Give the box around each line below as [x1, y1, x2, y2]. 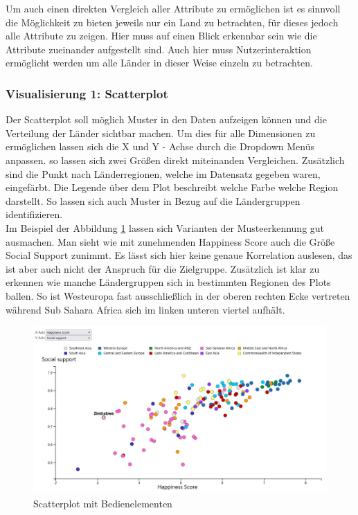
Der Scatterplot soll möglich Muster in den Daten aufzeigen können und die [6, 112, 327, 127]
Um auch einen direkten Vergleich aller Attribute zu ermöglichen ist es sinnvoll [6, 1, 341, 15]
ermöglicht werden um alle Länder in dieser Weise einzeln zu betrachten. [6, 55, 313, 70]
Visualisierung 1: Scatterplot [6, 84, 168, 102]
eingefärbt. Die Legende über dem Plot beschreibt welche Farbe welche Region [6, 180, 339, 195]
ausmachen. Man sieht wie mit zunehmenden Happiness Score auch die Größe [6, 234, 335, 249]
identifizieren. [6, 207, 63, 222]
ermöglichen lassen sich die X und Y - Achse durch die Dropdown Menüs [6, 139, 314, 154]
